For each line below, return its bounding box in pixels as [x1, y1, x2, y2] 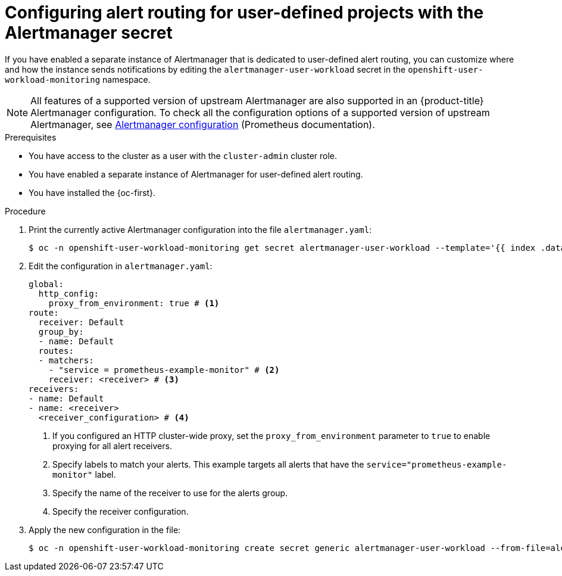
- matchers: [38, 355, 94, 365]
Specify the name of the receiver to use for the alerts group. [52, 487, 288, 498]
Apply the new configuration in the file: [29, 524, 181, 535]
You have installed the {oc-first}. [29, 187, 156, 198]
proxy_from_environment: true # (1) [48, 298, 220, 308]
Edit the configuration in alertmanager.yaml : [29, 260, 213, 271]
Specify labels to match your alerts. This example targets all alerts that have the [52, 459, 364, 469]
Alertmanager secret [5, 23, 173, 43]
